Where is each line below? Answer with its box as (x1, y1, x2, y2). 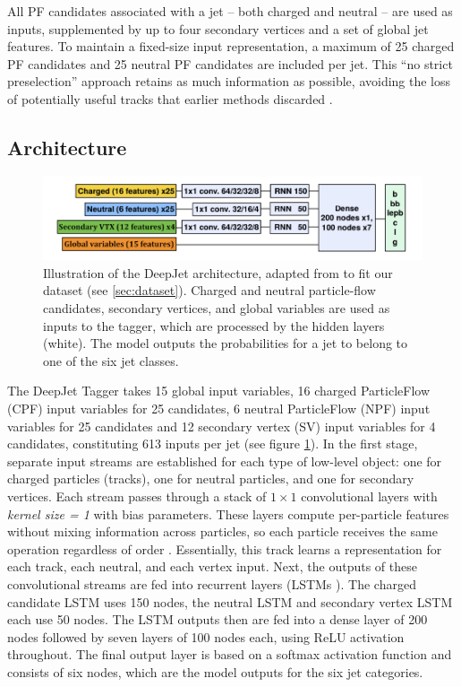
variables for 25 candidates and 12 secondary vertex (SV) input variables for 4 (7, 416, 436, 435)
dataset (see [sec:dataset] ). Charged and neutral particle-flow (43, 281, 376, 300)
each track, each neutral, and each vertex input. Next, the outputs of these (7, 557, 417, 576)
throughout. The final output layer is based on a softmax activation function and (7, 645, 452, 664)
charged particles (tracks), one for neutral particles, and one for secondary (7, 469, 414, 488)
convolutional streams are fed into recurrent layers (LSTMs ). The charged (7, 574, 416, 593)
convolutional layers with (301, 486, 438, 505)
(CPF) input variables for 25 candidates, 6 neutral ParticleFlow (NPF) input (7, 399, 431, 418)
